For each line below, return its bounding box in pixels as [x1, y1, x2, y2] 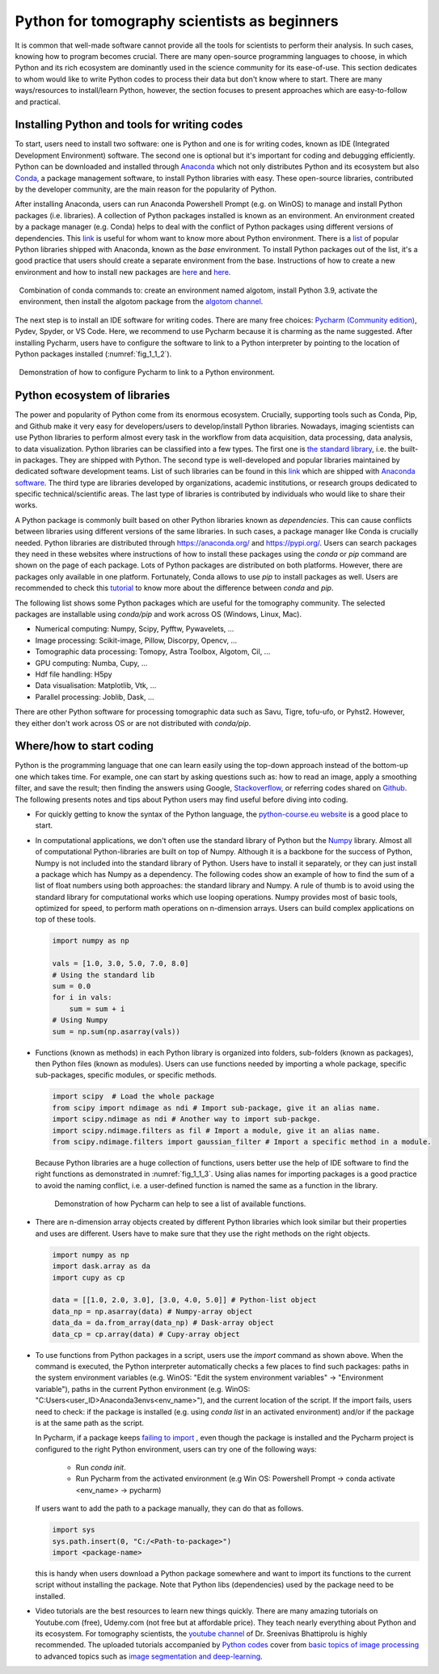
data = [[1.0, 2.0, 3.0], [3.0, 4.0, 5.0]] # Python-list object [52, 1296, 317, 1305]
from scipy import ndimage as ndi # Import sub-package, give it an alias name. [52, 1103, 381, 1112]
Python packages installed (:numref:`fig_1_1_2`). [15, 349, 172, 359]
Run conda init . [75, 1463, 127, 1473]
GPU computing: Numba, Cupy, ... [35, 658, 148, 668]
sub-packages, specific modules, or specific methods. [35, 1070, 217, 1080]
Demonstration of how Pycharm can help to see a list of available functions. [54, 1199, 306, 1208]
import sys [52, 1525, 95, 1535]
